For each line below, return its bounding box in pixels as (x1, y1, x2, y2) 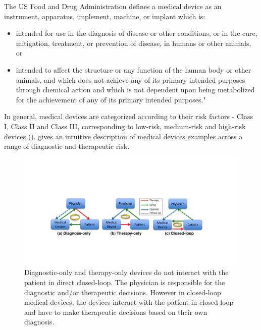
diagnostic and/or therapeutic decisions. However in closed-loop (24, 287, 221, 297)
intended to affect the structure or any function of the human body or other (16, 64, 251, 75)
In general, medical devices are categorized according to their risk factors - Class (4, 111, 253, 122)
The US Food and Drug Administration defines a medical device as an (4, 1, 222, 11)
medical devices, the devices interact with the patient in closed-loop (24, 297, 234, 307)
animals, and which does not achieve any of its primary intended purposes (16, 74, 245, 85)
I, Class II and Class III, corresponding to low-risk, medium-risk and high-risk (4, 121, 246, 131)
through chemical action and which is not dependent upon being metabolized (16, 84, 255, 95)
